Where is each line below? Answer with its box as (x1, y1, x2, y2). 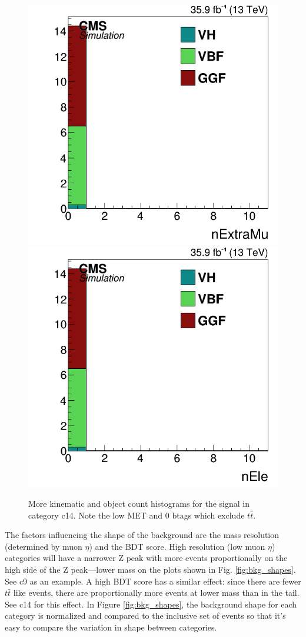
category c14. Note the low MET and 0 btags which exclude (28, 509, 245, 521)
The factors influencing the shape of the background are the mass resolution (5, 529, 280, 541)
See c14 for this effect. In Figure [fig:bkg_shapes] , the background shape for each (5, 598, 297, 610)
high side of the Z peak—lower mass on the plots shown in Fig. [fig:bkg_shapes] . (5, 563, 296, 575)
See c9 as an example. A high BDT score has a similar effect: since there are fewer (5, 575, 301, 587)
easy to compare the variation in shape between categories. (5, 621, 217, 633)
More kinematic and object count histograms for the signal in (28, 497, 250, 510)
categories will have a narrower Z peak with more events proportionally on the (5, 552, 288, 564)
